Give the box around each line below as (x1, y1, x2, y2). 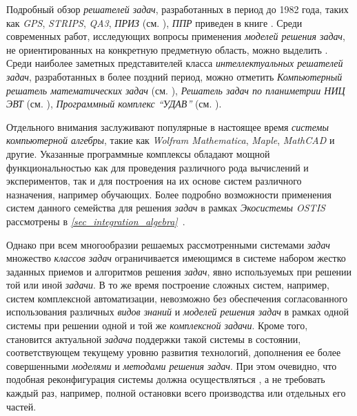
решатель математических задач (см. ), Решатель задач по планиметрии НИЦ (6, 83, 345, 97)
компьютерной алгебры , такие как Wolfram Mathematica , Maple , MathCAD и (6, 133, 335, 147)
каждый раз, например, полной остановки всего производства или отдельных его (6, 386, 346, 400)
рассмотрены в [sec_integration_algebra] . (6, 214, 185, 228)
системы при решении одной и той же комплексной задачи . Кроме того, (6, 318, 308, 333)
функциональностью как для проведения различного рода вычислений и (6, 160, 309, 174)
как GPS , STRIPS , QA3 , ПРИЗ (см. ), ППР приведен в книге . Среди (6, 15, 303, 30)
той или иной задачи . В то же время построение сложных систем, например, (6, 278, 330, 292)
